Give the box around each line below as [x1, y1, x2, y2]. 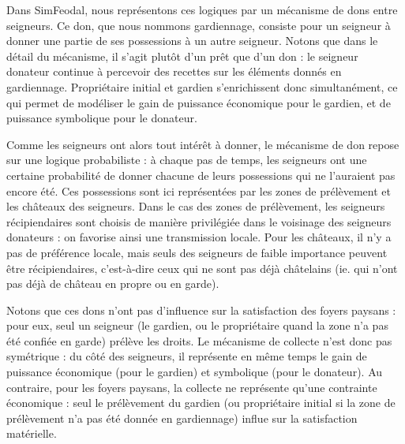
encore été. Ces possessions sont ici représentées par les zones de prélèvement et [6, 182, 392, 199]
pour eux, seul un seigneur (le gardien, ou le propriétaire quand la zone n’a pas [6, 317, 388, 334]
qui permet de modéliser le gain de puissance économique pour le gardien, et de [6, 94, 391, 110]
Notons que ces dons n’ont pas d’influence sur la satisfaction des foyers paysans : [6, 301, 396, 318]
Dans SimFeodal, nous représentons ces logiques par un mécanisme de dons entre [6, 2, 398, 17]
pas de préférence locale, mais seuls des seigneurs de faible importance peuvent [6, 244, 388, 260]
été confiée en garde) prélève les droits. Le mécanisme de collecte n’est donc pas [6, 332, 392, 349]
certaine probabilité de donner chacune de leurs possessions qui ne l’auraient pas [6, 166, 396, 183]
